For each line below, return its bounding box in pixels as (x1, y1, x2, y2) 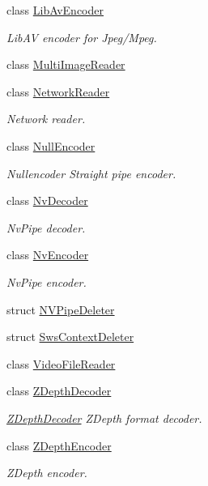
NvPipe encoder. (6, 273, 87, 290)
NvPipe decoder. (6, 219, 86, 236)
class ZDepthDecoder (6, 382, 112, 399)
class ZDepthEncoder (6, 437, 112, 454)
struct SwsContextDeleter (6, 328, 134, 345)
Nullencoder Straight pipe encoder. (6, 164, 176, 181)
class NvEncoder (6, 246, 89, 263)
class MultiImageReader (6, 56, 125, 73)
